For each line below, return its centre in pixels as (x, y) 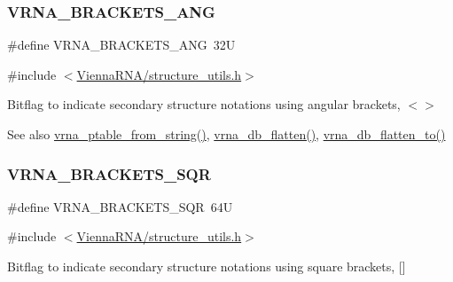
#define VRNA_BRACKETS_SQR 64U (120, 206)
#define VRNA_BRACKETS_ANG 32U (121, 45)
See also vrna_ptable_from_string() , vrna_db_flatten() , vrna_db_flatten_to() (226, 134)
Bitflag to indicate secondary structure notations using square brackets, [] (207, 266)
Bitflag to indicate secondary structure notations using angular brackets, (204, 104)
